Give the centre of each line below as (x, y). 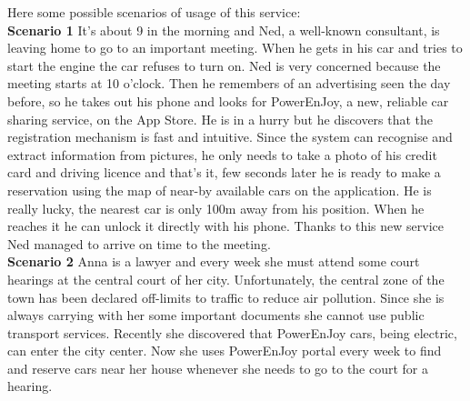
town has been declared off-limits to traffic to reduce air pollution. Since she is (226, 297)
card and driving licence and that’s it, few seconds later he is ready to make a (224, 172)
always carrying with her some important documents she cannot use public (216, 315)
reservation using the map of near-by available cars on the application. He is (220, 190)
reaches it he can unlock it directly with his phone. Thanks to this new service (225, 226)
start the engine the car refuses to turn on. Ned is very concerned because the (224, 65)
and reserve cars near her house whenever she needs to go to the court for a (218, 368)
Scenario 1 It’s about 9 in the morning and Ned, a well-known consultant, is (224, 30)
